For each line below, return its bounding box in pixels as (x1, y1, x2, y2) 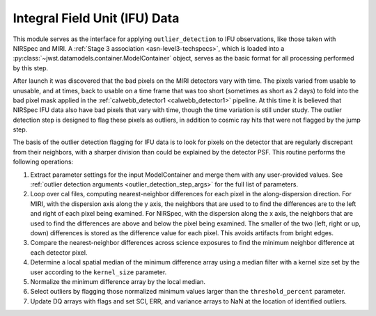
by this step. (13, 63, 49, 72)
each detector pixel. (30, 248, 88, 257)
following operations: (13, 157, 74, 166)
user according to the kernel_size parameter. (30, 268, 167, 276)
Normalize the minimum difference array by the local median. (30, 277, 205, 285)
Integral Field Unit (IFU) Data (13, 10, 180, 26)
